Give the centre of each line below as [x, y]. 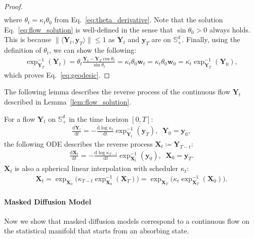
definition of [23, 50]
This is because [28, 39]
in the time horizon [99, 118]
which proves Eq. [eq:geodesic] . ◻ [57, 74]
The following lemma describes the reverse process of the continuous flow [117, 92]
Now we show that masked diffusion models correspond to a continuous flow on [127, 220]
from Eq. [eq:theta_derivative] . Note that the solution [139, 20]
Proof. [13, 6]
